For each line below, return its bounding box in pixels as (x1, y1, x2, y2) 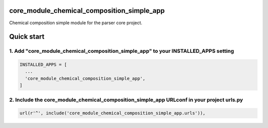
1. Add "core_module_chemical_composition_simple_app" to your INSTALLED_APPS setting (9, 47, 234, 54)
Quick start (9, 33, 45, 41)
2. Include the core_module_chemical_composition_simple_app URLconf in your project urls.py (9, 96, 243, 103)
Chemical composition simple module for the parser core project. (9, 20, 142, 26)
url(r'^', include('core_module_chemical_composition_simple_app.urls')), (19, 110, 206, 116)
